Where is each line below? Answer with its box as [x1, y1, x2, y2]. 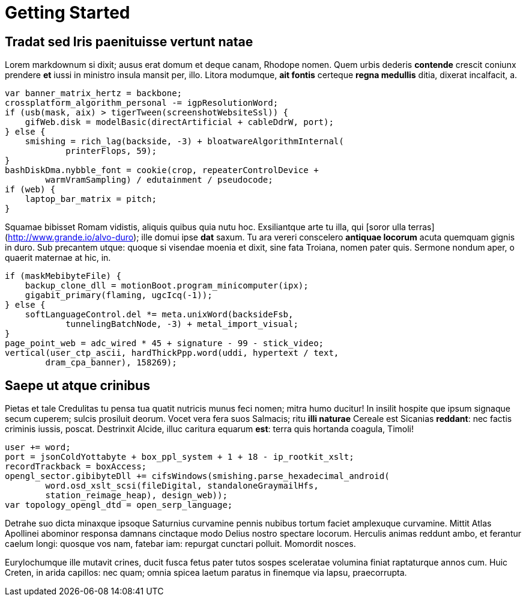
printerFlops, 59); [65, 146, 157, 156]
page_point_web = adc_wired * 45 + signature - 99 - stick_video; [5, 338, 324, 349]
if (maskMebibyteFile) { [5, 271, 121, 281]
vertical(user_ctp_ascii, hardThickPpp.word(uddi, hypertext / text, [5, 348, 339, 358]
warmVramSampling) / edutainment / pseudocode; [45, 175, 273, 185]
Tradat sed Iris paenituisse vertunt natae [5, 34, 253, 49]
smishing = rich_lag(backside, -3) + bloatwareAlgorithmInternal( [25, 136, 344, 147]
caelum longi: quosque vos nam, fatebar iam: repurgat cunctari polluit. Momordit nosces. [5, 538, 356, 549]
